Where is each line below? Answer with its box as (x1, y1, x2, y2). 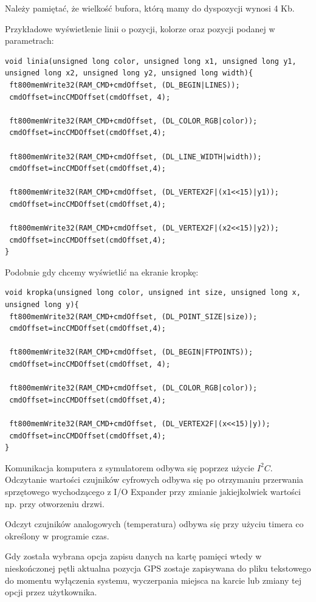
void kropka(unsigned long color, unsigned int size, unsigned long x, (5, 288, 301, 297)
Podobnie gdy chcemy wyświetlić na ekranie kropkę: (5, 265, 199, 278)
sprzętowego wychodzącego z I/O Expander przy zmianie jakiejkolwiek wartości (5, 485, 301, 497)
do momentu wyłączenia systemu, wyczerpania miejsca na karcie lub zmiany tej (5, 573, 301, 586)
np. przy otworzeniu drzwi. (5, 497, 105, 510)
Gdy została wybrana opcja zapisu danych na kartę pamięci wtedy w (5, 550, 262, 562)
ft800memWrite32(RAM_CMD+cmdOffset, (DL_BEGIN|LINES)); (9, 80, 240, 89)
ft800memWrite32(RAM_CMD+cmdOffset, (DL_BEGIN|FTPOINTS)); (9, 348, 253, 357)
